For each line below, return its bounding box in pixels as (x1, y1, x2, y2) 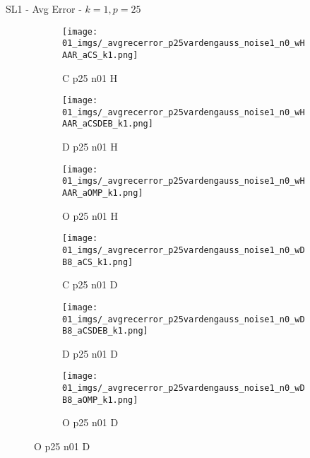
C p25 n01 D (62, 277, 118, 292)
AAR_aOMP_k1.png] (62, 188, 143, 199)
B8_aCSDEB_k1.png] (62, 326, 148, 336)
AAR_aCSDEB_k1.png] (62, 119, 153, 129)
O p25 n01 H (62, 208, 118, 223)
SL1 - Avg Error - (6, 1, 82, 16)
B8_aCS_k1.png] (62, 257, 133, 267)
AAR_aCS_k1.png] (62, 49, 138, 60)
